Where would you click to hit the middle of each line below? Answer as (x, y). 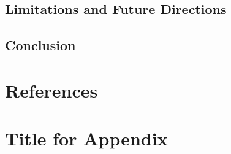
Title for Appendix (86, 138)
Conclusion (40, 45)
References (51, 90)
